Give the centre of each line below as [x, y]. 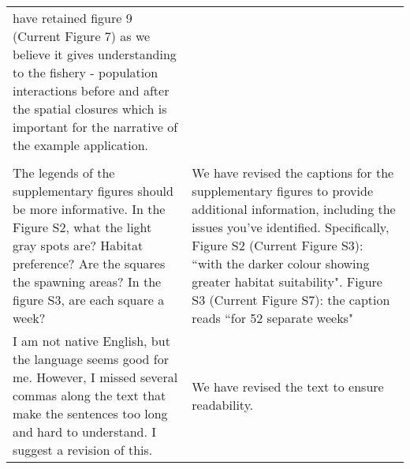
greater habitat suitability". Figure [287, 281]
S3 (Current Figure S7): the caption [291, 300]
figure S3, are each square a [89, 300]
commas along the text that [89, 395]
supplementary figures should [93, 191]
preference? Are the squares [89, 263]
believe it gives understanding [95, 54]
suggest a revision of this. [83, 450]
